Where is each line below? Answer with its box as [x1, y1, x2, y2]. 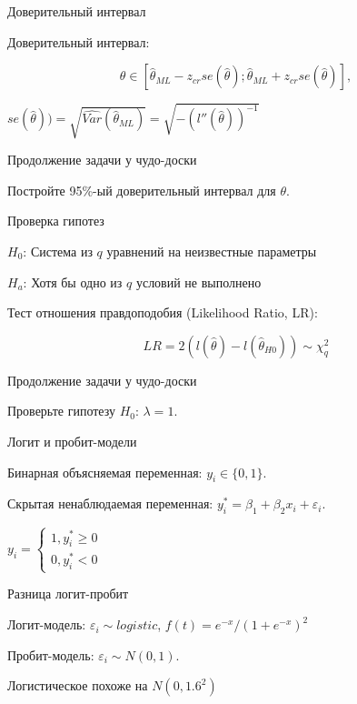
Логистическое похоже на [7, 676, 148, 695]
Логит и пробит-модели [7, 431, 137, 450]
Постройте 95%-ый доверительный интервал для [7, 180, 276, 199]
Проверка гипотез [7, 211, 104, 230]
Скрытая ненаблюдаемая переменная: [7, 494, 213, 513]
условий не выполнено [135, 272, 262, 291]
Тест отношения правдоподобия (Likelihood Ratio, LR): [7, 303, 318, 322]
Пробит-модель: [7, 645, 94, 664]
